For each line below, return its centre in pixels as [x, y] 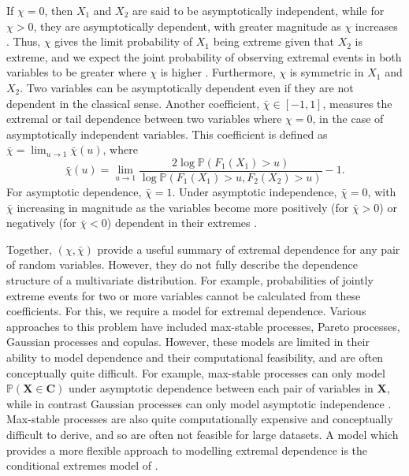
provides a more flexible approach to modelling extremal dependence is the [187, 450]
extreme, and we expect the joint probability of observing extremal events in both [204, 56]
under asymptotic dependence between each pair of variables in [221, 388]
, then [59, 10]
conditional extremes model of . [82, 465]
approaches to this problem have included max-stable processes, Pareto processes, [203, 326]
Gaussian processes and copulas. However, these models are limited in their [188, 342]
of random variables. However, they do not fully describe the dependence [182, 264]
